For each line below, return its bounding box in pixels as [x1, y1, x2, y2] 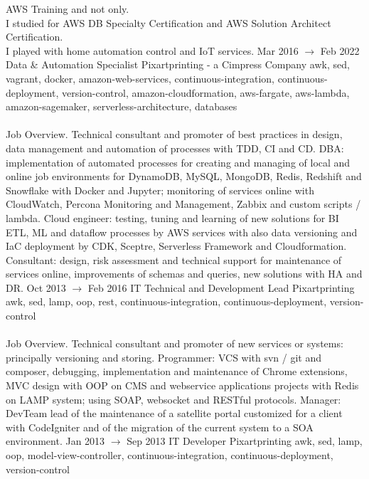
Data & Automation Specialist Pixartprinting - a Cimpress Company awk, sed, [6, 57, 350, 72]
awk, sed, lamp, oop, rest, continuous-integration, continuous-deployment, [6, 294, 327, 309]
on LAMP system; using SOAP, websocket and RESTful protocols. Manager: [6, 391, 341, 406]
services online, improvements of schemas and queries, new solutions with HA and [6, 266, 363, 281]
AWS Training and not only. [6, 1, 129, 16]
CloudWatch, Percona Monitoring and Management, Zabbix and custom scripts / [6, 196, 361, 211]
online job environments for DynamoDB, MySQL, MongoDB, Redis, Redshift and [6, 169, 362, 184]
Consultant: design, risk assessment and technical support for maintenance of [6, 252, 342, 267]
